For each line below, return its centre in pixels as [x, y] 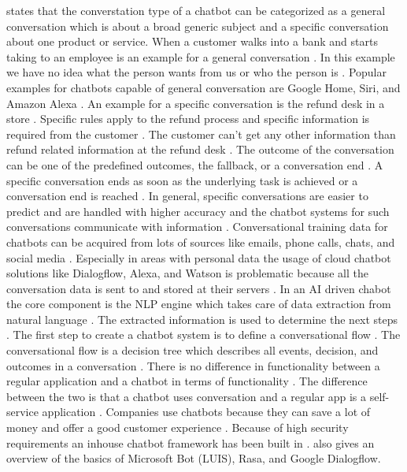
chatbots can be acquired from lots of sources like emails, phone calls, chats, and [201, 242]
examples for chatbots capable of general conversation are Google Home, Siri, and [203, 87]
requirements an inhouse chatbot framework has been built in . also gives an [191, 442]
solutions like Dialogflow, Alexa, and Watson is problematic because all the [187, 273]
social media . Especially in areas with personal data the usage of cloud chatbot [199, 257]
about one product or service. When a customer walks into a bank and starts [192, 41]
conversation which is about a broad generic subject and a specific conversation [198, 26]
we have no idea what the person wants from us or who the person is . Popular [196, 72]
